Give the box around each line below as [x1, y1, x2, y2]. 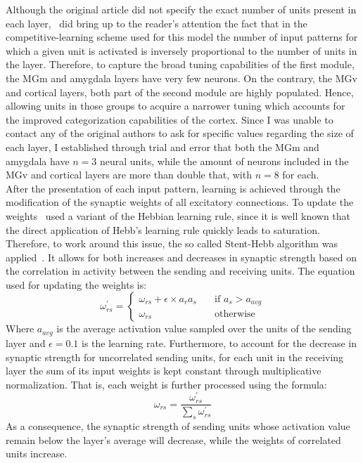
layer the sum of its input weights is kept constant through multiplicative [6, 363, 321, 378]
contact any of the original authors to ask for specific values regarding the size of [6, 126, 354, 141]
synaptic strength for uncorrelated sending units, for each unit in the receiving [6, 349, 344, 364]
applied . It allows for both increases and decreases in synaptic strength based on [6, 249, 357, 264]
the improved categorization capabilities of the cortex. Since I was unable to [6, 112, 333, 126]
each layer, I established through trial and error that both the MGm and [6, 139, 319, 154]
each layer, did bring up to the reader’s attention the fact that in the [6, 15, 307, 30]
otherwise [215, 308, 255, 319]
